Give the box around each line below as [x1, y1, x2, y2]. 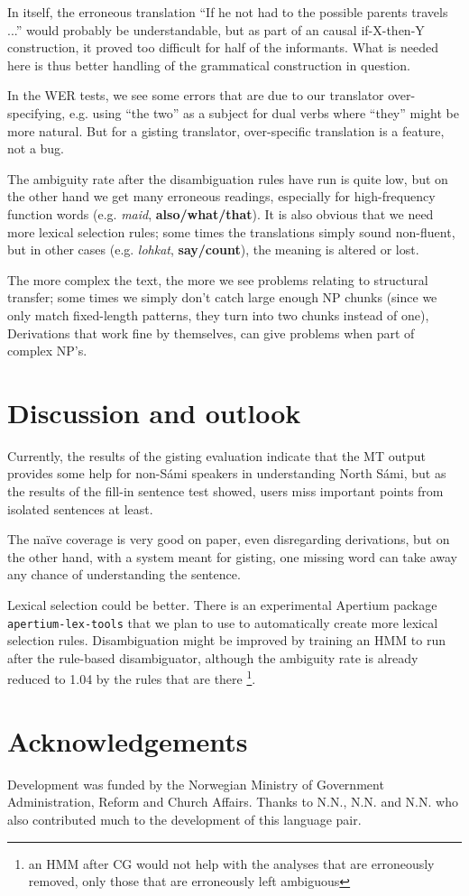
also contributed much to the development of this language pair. [7, 809, 362, 828]
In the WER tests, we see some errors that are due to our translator [7, 86, 384, 105]
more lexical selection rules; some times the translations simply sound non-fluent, [7, 222, 455, 241]
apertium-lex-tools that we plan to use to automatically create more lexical [7, 613, 438, 632]
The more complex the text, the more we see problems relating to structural [7, 270, 428, 289]
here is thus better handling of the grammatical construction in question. [7, 55, 410, 74]
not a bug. [7, 139, 65, 158]
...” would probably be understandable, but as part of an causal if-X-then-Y [7, 20, 425, 39]
